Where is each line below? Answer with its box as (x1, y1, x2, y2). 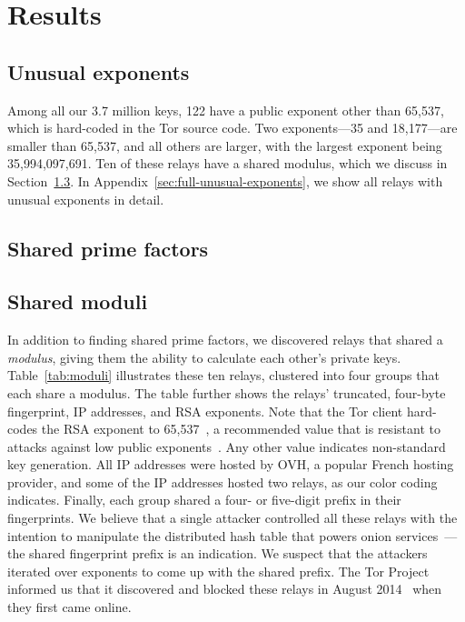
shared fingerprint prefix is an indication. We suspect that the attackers (29, 544, 428, 563)
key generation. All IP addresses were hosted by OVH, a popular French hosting (7, 455, 454, 474)
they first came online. (7, 597, 132, 617)
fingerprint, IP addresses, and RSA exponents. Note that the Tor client (7, 401, 403, 420)
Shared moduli (7, 287, 148, 316)
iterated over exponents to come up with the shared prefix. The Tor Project (7, 561, 430, 580)
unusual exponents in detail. (7, 189, 164, 208)
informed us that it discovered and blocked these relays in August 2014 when (7, 579, 442, 598)
